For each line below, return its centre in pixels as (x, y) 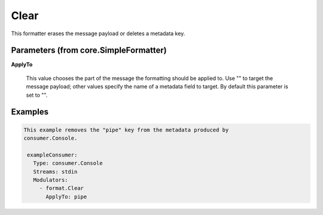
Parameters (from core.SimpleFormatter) (89, 50)
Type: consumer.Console (68, 163)
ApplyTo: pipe (66, 196)
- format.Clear (61, 188)
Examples (30, 112)
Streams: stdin (55, 171)
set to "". (37, 95)
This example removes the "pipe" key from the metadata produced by (126, 130)
